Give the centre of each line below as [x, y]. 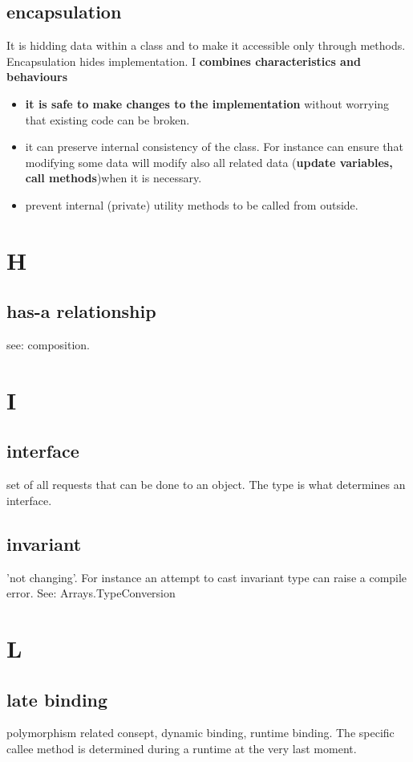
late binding [57, 699]
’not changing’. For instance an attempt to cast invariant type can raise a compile [207, 577]
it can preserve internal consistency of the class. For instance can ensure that [214, 147]
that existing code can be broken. [107, 119]
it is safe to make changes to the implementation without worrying [207, 103]
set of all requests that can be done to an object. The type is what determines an [206, 485]
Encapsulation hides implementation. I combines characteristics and [184, 61]
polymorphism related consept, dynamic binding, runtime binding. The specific [200, 733]
